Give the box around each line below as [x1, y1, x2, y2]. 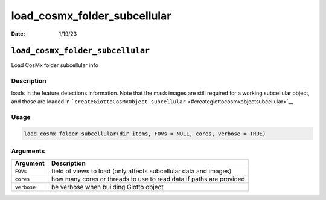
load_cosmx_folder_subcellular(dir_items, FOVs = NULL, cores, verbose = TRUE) [24, 130, 266, 137]
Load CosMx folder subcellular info [11, 62, 99, 69]
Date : [11, 30, 25, 37]
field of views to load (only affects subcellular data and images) [51, 167, 232, 175]
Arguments [11, 147, 45, 155]
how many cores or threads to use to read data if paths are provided [51, 175, 246, 184]
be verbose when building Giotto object [51, 183, 164, 192]
